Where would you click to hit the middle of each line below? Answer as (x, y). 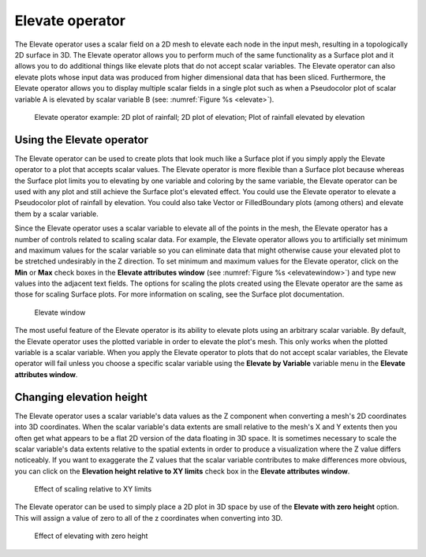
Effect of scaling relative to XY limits (93, 489)
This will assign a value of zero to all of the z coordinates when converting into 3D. (149, 518)
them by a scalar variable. (56, 214)
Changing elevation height (81, 397)
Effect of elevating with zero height (91, 536)
